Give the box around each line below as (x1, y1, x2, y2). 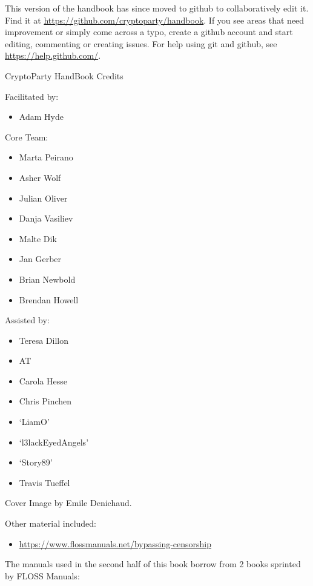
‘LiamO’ (19, 415, 50, 428)
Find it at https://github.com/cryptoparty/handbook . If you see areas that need (5, 13, 305, 26)
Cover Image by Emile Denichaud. (5, 496, 132, 509)
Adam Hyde (19, 110, 64, 123)
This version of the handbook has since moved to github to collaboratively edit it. (5, 2, 309, 14)
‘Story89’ (19, 456, 53, 469)
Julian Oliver (19, 191, 68, 204)
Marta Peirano (19, 151, 73, 163)
